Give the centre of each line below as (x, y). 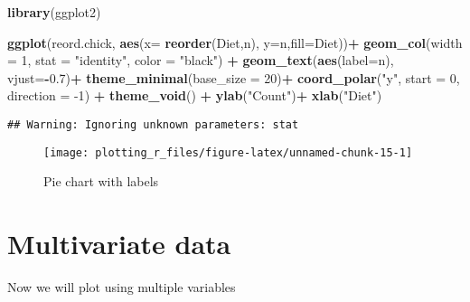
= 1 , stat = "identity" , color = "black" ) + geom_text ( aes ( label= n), (201, 60)
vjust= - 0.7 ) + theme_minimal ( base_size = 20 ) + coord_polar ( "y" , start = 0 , (234, 77)
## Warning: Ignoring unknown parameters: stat (153, 124)
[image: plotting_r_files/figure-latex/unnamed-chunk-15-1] (228, 152)
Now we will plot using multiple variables (122, 287)
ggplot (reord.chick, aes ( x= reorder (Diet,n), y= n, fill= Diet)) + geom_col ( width (235, 42)
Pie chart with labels (101, 181)
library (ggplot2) (54, 12)
